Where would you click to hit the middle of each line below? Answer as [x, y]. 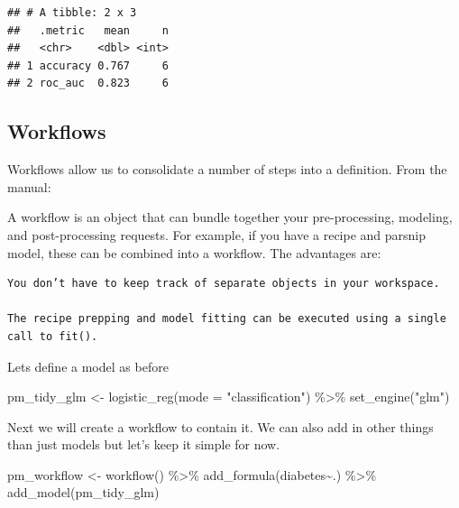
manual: [29, 186]
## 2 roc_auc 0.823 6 [88, 83]
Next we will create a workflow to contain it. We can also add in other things [220, 426]
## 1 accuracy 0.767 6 [88, 65]
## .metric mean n [88, 30]
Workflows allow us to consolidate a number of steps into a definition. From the [227, 169]
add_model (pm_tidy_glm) [83, 492]
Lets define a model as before [88, 366]
